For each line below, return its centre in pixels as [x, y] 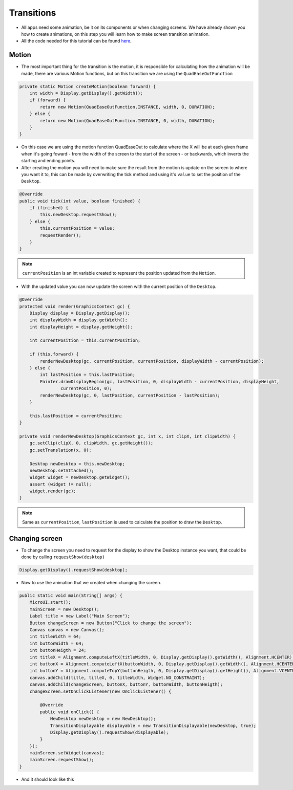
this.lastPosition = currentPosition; [76, 416]
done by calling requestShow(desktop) [63, 557]
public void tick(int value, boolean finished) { [80, 201]
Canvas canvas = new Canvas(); [67, 630]
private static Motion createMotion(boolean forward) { [88, 86]
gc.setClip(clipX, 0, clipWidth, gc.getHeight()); [91, 443]
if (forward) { [48, 100]
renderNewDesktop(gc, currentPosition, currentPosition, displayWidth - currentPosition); [152, 361]
